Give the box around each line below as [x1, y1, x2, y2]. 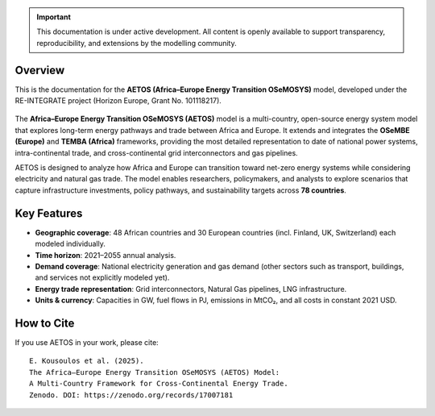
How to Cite [14, 316, 75, 330]
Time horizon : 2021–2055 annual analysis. [35, 250, 176, 260]
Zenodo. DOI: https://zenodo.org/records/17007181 [29, 390, 234, 399]
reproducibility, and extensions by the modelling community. [36, 38, 237, 48]
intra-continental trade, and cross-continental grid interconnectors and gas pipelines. [14, 148, 298, 157]
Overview [14, 63, 65, 77]
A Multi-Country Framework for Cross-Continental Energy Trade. [29, 379, 289, 389]
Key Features [14, 206, 83, 220]
